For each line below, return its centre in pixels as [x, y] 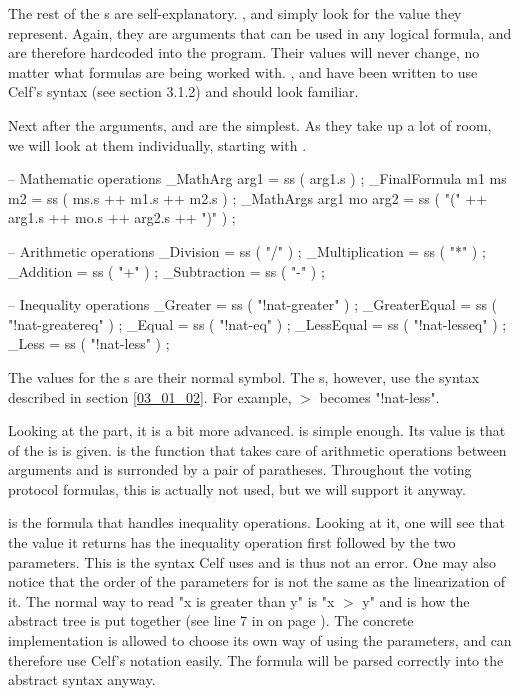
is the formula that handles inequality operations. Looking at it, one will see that [256, 522]
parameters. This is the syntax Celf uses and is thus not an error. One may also [252, 561]
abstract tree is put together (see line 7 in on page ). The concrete [211, 620]
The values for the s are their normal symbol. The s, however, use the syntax [244, 376]
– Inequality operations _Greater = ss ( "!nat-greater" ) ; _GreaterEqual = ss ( [253, 304]
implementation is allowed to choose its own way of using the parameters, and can [260, 640]
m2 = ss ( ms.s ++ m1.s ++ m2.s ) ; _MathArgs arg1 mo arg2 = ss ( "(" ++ [248, 197]
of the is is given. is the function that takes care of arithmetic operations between [257, 449]
